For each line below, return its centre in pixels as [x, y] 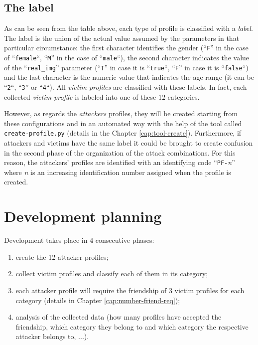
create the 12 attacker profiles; [62, 257]
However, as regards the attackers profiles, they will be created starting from [121, 113]
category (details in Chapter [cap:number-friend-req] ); [98, 300]
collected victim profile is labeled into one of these [80, 96]
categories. [184, 96]
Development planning [83, 216]
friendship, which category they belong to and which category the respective [132, 326]
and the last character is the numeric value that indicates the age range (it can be [129, 77]
